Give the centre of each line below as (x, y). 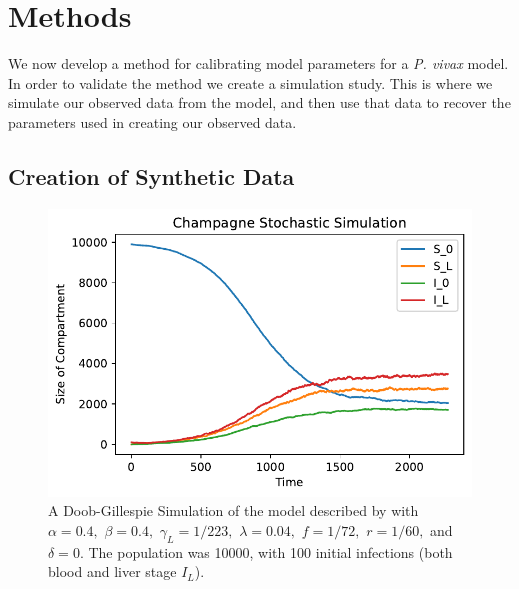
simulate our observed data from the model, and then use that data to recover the (259, 102)
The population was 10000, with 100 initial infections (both (270, 551)
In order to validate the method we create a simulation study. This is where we (250, 82)
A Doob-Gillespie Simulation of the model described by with (233, 510)
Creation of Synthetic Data (151, 175)
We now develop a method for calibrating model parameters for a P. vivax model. (258, 63)
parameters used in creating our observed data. (152, 121)
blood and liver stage (112, 571)
